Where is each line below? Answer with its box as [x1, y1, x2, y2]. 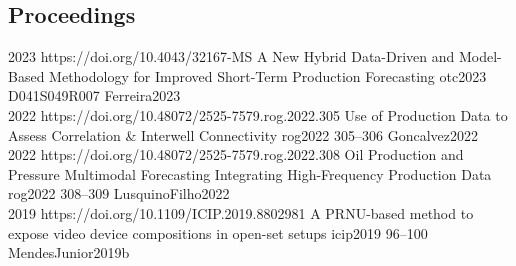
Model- [458, 46, 502, 67]
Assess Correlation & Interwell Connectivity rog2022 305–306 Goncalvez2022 [8, 124, 478, 145]
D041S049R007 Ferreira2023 [8, 85, 181, 106]
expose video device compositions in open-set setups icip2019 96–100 [8, 222, 428, 243]
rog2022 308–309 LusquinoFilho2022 [8, 183, 230, 204]
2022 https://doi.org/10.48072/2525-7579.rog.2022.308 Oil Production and [8, 144, 464, 165]
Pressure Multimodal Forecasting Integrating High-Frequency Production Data [8, 163, 492, 184]
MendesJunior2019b [8, 242, 130, 263]
